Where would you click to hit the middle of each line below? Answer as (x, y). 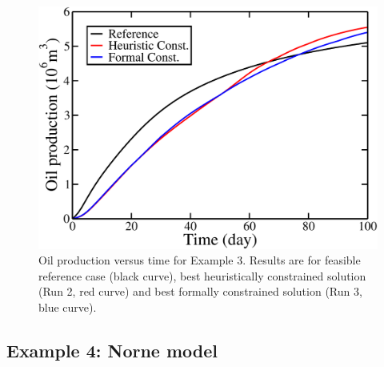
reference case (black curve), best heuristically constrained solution (202, 275)
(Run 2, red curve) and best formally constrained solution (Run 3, (200, 291)
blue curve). (68, 307)
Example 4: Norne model (112, 351)
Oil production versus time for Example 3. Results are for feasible (200, 260)
